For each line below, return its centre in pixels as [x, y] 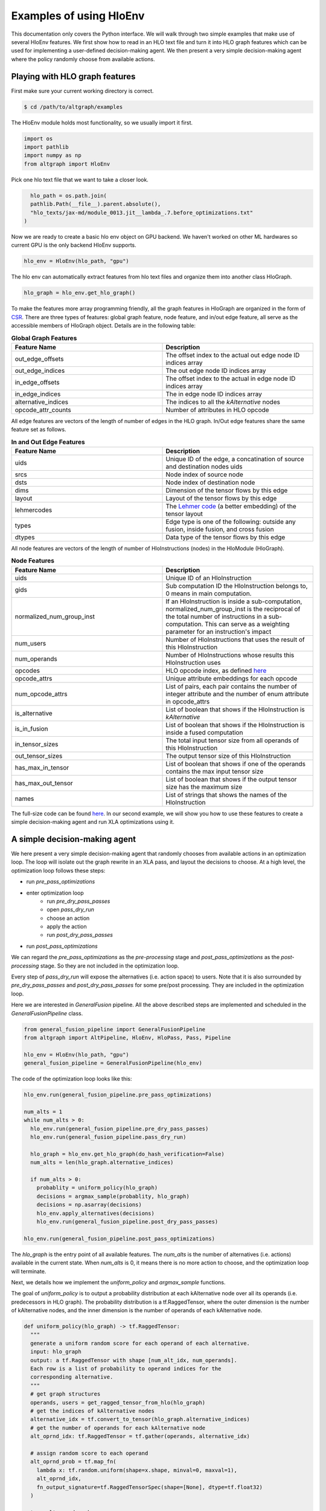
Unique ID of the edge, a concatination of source [235, 459]
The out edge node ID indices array [216, 370]
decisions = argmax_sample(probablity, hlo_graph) [113, 1196]
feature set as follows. [39, 430]
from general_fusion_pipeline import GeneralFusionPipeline [115, 1029]
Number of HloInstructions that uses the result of [235, 639]
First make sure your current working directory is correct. [82, 91]
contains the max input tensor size [215, 771]
